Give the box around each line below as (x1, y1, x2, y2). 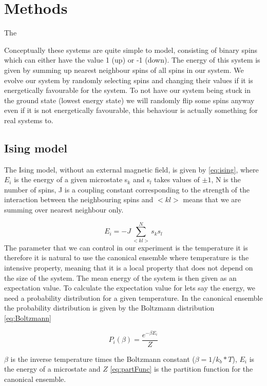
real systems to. (4, 114, 53, 125)
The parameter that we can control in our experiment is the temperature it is (4, 242, 248, 253)
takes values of (154, 174, 200, 185)
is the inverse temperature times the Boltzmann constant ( (10, 353, 195, 364)
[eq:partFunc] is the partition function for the (110, 363, 253, 374)
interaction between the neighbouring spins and (4, 194, 154, 205)
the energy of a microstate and (4, 363, 101, 374)
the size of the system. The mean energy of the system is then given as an (4, 272, 237, 283)
